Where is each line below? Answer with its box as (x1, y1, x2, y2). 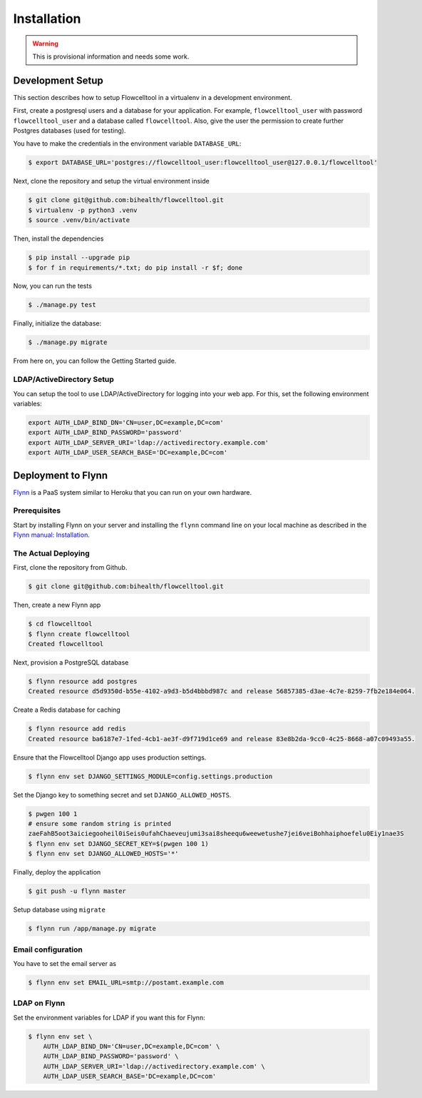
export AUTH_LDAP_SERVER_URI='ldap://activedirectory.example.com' (28, 438, 269, 446)
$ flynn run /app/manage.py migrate (28, 925, 157, 933)
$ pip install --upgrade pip (28, 253, 130, 262)
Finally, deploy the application (13, 868, 101, 877)
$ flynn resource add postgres (28, 677, 138, 685)
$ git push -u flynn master (28, 887, 126, 895)
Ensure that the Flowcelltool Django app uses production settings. (13, 753, 207, 762)
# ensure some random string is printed (28, 820, 171, 828)
